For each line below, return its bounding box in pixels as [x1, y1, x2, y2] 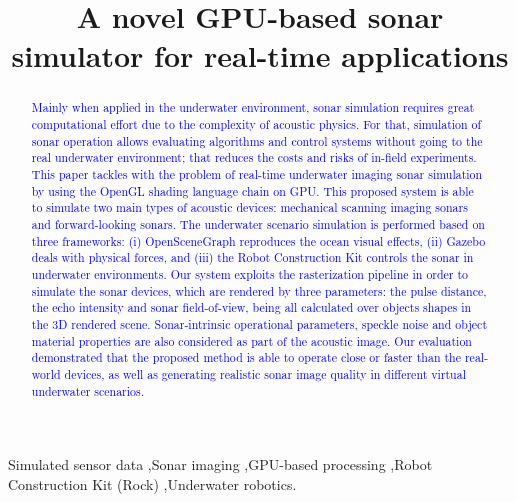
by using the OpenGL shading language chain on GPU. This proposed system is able [31, 182, 474, 199]
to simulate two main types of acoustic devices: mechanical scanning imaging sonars [31, 199, 468, 216]
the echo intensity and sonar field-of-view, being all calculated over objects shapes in [31, 299, 472, 316]
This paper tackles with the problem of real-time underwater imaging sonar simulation [31, 165, 483, 182]
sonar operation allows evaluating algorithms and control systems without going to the [31, 132, 483, 149]
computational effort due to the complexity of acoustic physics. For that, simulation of [31, 116, 482, 133]
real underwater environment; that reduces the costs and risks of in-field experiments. [31, 149, 477, 166]
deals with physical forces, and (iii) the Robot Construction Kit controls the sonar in [31, 249, 474, 266]
